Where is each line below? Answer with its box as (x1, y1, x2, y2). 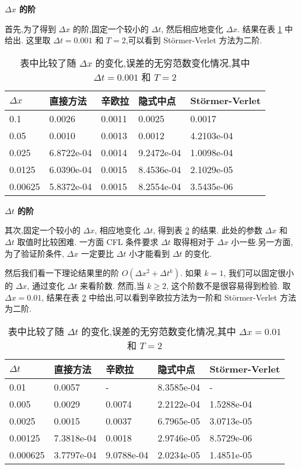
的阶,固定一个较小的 (72, 22, 149, 35)
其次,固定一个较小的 (5, 224, 80, 236)
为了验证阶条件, (5, 247, 64, 259)
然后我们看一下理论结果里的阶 (5, 267, 119, 279)
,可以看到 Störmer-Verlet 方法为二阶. (125, 34, 262, 46)
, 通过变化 (27, 280, 65, 292)
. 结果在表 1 (237, 22, 282, 35)
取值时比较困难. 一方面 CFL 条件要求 (17, 235, 159, 247)
